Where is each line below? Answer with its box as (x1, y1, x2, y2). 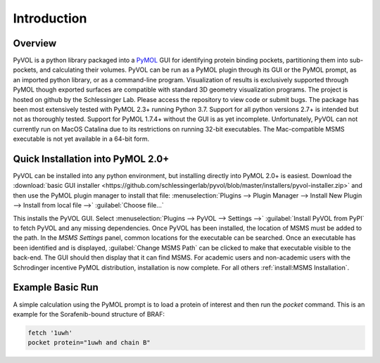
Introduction (13, 11, 87, 26)
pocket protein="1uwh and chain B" (27, 338, 151, 347)
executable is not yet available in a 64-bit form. (13, 134, 150, 144)
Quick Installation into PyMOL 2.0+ (13, 153, 170, 165)
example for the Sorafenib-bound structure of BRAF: (13, 310, 165, 318)
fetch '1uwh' (27, 329, 73, 337)
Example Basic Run (13, 281, 99, 293)
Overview (13, 37, 57, 49)
